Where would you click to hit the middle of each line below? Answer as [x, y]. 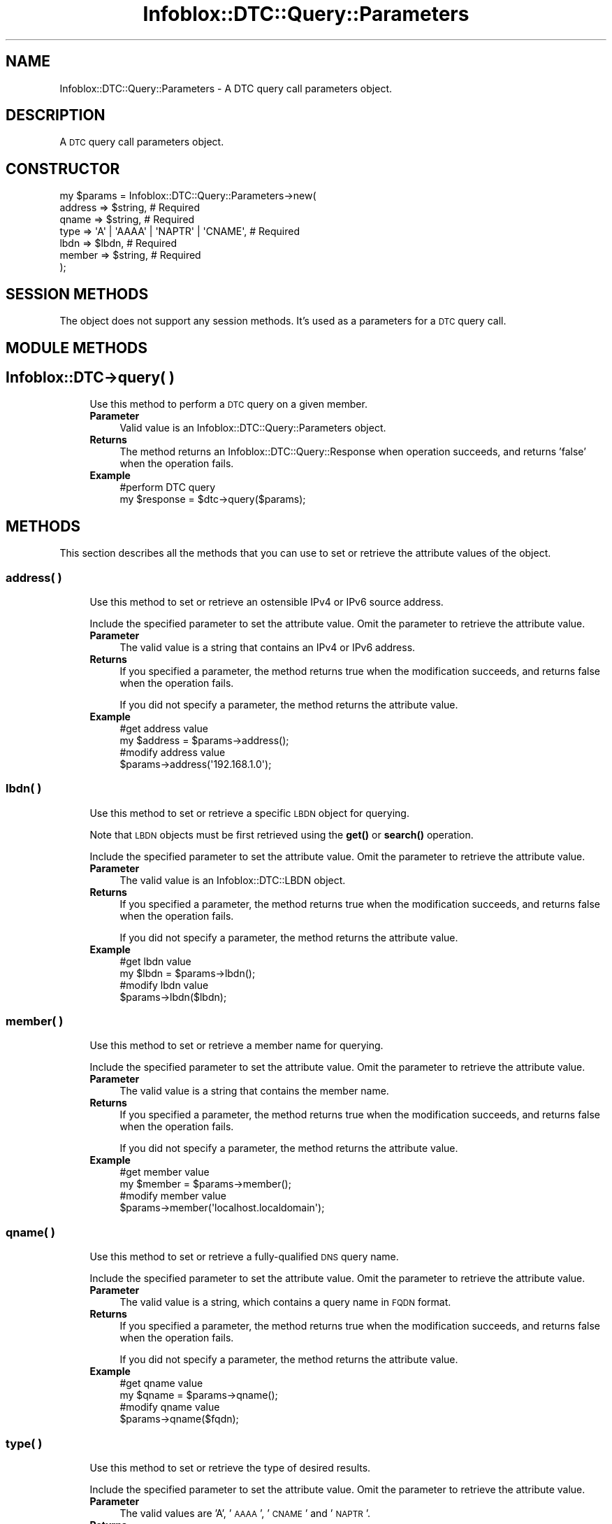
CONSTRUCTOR [63, 169]
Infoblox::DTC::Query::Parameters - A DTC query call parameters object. [226, 88]
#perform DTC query [168, 487]
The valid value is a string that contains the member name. [254, 1091]
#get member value [165, 1172]
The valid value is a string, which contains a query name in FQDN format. [285, 1302]
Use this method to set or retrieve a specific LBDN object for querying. [249, 813]
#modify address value [173, 752]
